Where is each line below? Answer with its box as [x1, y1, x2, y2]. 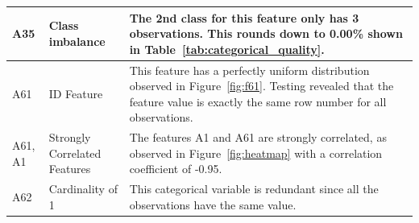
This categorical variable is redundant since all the [129, 180, 379, 197]
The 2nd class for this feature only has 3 [129, 9, 359, 26]
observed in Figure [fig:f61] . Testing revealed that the [129, 77, 394, 94]
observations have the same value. [129, 196, 297, 213]
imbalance [48, 32, 106, 49]
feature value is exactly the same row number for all [129, 93, 387, 109]
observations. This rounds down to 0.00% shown [129, 25, 403, 42]
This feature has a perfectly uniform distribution [129, 61, 370, 78]
